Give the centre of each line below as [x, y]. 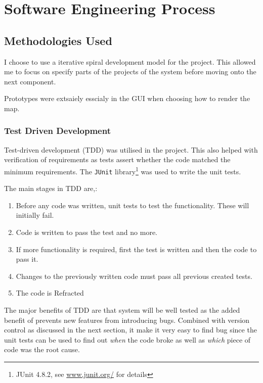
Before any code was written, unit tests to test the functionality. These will [133, 205]
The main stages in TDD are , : [51, 188]
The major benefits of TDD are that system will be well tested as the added [122, 310]
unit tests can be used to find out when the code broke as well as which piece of [127, 339]
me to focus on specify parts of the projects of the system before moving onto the [130, 71]
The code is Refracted [50, 293]
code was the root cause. [42, 349]
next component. [30, 81]
